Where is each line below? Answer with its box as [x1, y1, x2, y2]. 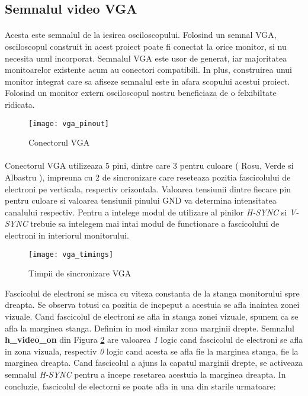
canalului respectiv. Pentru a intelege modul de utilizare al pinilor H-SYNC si [5, 205, 287, 218]
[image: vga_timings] [28, 250, 114, 259]
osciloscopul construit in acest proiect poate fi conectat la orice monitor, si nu [5, 40, 287, 52]
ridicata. [5, 98, 35, 110]
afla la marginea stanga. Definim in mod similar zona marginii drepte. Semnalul [5, 321, 294, 334]
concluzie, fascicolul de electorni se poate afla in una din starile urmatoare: [5, 379, 276, 392]
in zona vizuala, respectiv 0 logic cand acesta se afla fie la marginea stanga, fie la [5, 345, 299, 357]
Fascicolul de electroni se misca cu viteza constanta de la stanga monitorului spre [5, 286, 300, 299]
